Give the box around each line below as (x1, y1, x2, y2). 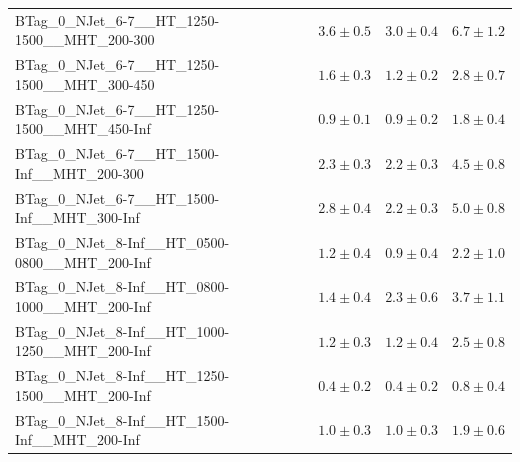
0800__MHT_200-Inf (15, 251, 151, 272)
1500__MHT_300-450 (15, 73, 155, 94)
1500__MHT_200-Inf (15, 384, 151, 405)
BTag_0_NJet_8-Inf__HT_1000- (15, 320, 230, 341)
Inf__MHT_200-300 (15, 162, 144, 183)
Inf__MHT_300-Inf (15, 207, 140, 228)
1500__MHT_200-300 (15, 29, 155, 50)
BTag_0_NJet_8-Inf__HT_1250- (15, 365, 230, 386)
